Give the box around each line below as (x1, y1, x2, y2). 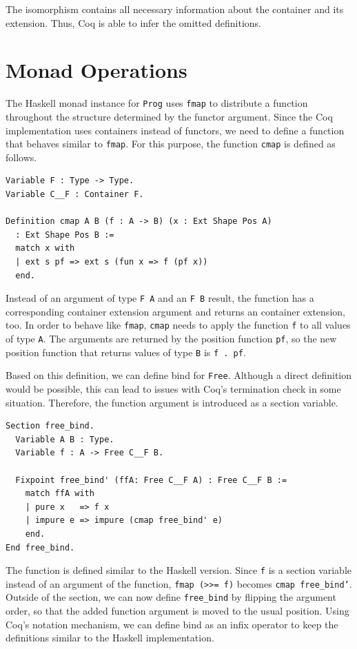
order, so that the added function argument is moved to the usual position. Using (6, 604, 349, 618)
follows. (6, 150, 37, 164)
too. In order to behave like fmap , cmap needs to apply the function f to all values (6, 318, 351, 332)
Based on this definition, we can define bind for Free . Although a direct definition (6, 368, 352, 382)
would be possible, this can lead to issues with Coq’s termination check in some (6, 382, 341, 396)
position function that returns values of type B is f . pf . (6, 344, 246, 359)
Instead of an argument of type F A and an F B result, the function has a (6, 291, 314, 305)
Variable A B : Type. (15, 434, 114, 444)
